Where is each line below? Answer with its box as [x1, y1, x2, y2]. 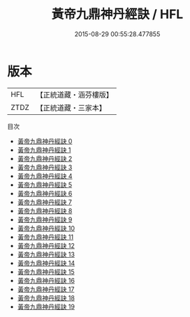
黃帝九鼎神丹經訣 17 [17, 285, 75, 293]
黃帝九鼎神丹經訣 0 [17, 137, 73, 145]
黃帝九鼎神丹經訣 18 [17, 293, 75, 302]
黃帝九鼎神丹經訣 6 [17, 189, 73, 197]
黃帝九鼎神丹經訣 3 [17, 163, 73, 171]
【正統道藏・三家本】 [36, 102, 107, 112]
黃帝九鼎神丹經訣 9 [17, 215, 73, 224]
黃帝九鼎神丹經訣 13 [17, 250, 75, 258]
